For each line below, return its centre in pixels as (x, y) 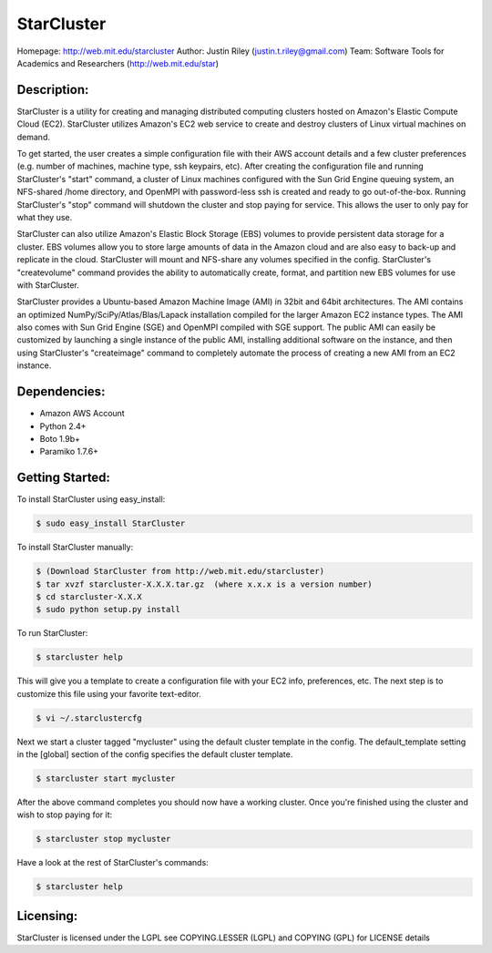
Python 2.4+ (63, 426)
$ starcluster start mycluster (106, 779)
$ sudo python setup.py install (108, 610)
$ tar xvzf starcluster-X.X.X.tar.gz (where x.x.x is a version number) (204, 584)
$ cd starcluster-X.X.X (89, 596)
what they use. (45, 217)
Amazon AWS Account (82, 414)
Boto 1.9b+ (60, 438)
